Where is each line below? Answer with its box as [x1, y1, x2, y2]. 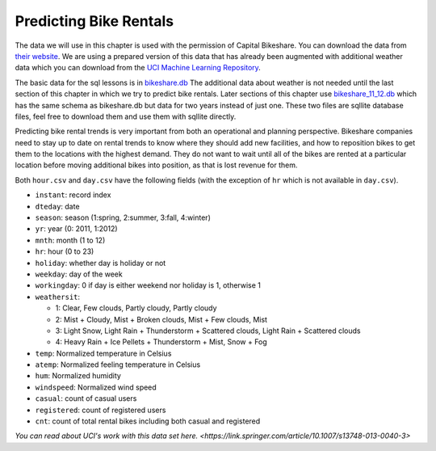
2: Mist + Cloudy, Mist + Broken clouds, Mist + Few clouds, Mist [55, 314, 268, 324]
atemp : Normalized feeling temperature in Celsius [35, 360, 201, 369]
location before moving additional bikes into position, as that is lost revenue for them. [15, 160, 298, 170]
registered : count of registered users [35, 405, 166, 415]
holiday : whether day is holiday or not [35, 258, 166, 268]
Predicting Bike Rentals [15, 12, 174, 30]
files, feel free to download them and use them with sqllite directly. [15, 112, 237, 121]
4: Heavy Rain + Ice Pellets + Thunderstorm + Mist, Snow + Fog [55, 337, 268, 347]
